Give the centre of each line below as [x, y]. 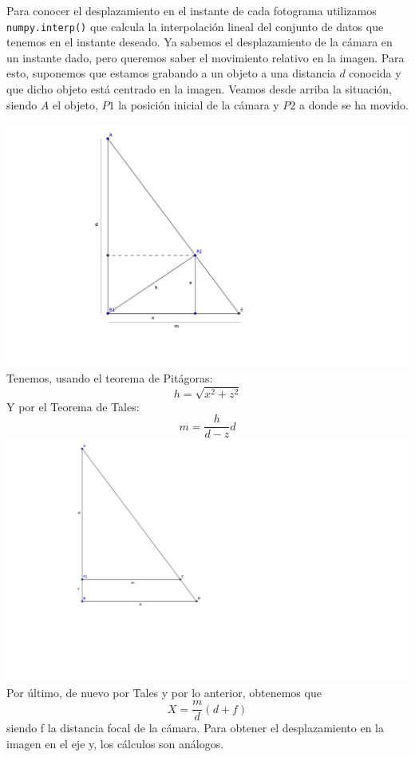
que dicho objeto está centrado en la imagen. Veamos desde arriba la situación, [200, 89]
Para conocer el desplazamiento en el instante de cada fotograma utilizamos [192, 10]
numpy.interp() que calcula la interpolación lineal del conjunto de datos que [195, 26]
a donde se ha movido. [354, 104]
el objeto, [75, 104]
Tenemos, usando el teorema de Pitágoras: [110, 378]
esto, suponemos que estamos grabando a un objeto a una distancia [171, 73]
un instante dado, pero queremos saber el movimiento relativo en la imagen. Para [206, 57]
